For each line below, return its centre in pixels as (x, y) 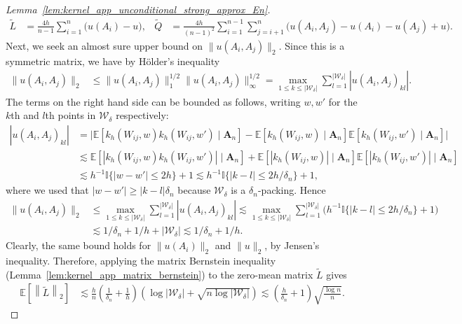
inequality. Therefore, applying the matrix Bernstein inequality (141, 261)
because (194, 190)
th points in (70, 115)
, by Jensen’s (292, 245)
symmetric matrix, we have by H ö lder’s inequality (113, 61)
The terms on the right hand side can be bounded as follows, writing (153, 101)
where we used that (47, 190)
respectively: (142, 115)
